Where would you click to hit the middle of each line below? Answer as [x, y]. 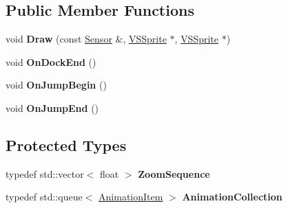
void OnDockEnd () [51, 61]
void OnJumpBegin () [56, 85]
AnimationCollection [232, 197]
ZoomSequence [174, 173]
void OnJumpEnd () [52, 107]
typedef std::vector [45, 173]
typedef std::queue [44, 197]
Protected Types [66, 145]
